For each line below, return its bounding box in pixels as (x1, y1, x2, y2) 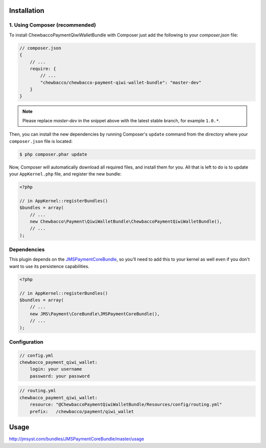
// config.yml (19, 352, 54, 358)
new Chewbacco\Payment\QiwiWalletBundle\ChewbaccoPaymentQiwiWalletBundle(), (30, 218, 223, 224)
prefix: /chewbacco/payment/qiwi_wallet (30, 409, 134, 414)
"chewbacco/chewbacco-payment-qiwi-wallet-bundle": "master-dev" (40, 79, 201, 85)
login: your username (30, 366, 82, 372)
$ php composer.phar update (19, 151, 87, 157)
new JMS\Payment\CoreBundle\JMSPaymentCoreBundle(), (30, 311, 160, 316)
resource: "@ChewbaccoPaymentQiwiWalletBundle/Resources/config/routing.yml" (30, 402, 223, 408)
